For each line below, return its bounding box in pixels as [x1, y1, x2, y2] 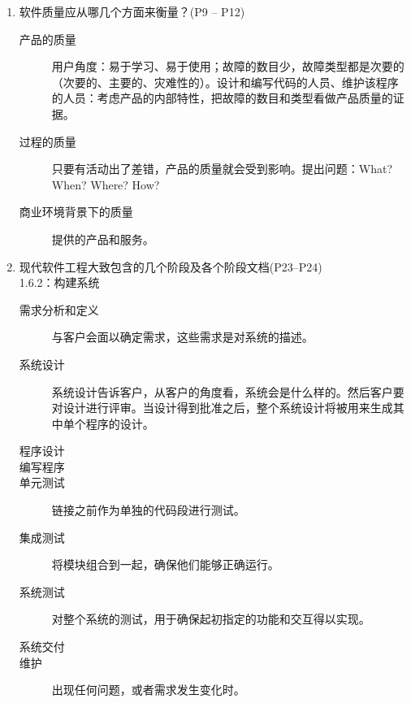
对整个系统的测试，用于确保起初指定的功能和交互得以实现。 [51, 610, 370, 627]
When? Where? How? [51, 176, 160, 193]
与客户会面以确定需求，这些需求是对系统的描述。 [51, 328, 314, 345]
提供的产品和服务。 [51, 230, 154, 247]
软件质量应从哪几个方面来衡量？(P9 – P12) [19, 3, 245, 20]
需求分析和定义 [19, 301, 99, 318]
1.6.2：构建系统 [19, 274, 100, 291]
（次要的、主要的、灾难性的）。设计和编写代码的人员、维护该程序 [51, 73, 399, 90]
